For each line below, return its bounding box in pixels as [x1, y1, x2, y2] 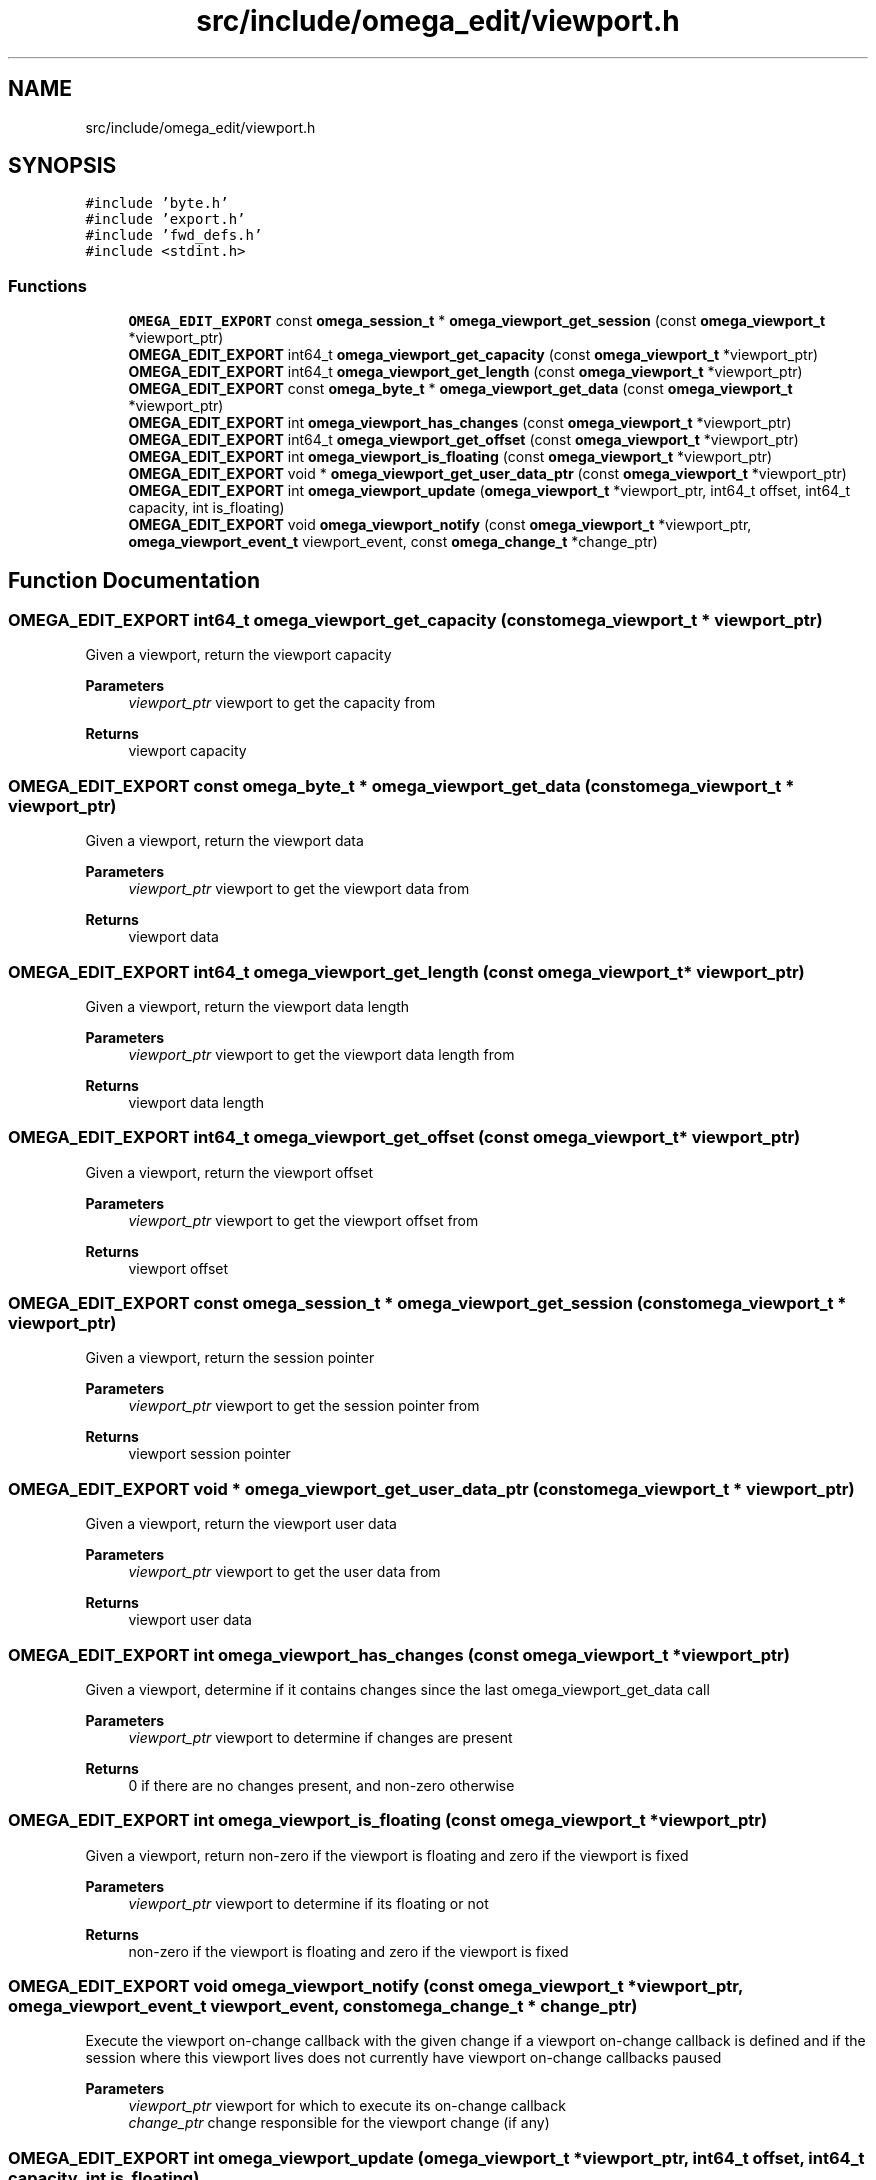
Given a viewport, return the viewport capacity [85, 646, 392, 664]
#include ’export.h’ [85, 211, 246, 228]
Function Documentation [8, 567, 260, 593]
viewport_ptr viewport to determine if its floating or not [128, 1894, 489, 1912]
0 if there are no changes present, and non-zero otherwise [128, 1776, 515, 1794]
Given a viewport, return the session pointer [85, 1349, 375, 1367]
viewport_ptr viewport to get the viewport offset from [128, 1211, 479, 1229]
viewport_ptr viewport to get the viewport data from [128, 880, 470, 898]
